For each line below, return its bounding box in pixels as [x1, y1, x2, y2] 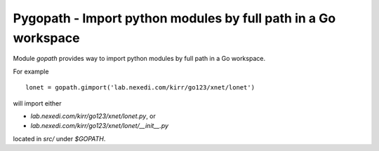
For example [13, 67, 49, 75]
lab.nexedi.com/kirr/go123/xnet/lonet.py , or [30, 112, 156, 120]
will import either [13, 99, 62, 108]
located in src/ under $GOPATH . [13, 134, 106, 143]
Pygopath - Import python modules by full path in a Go [13, 10, 336, 26]
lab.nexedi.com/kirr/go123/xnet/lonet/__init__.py [30, 122, 168, 130]
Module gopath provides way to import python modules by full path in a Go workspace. [13, 55, 266, 63]
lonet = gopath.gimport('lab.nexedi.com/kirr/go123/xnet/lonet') [25, 84, 255, 92]
